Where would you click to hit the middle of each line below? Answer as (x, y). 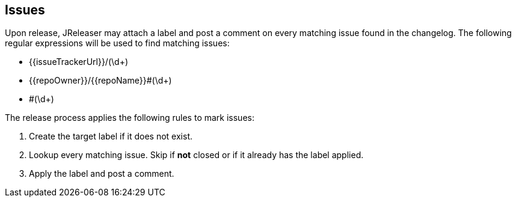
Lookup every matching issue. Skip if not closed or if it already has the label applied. (196, 155)
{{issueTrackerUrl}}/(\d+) (78, 62)
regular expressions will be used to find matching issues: (117, 43)
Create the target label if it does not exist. (111, 136)
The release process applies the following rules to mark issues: (130, 118)
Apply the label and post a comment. (102, 174)
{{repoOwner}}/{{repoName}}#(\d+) (100, 81)
